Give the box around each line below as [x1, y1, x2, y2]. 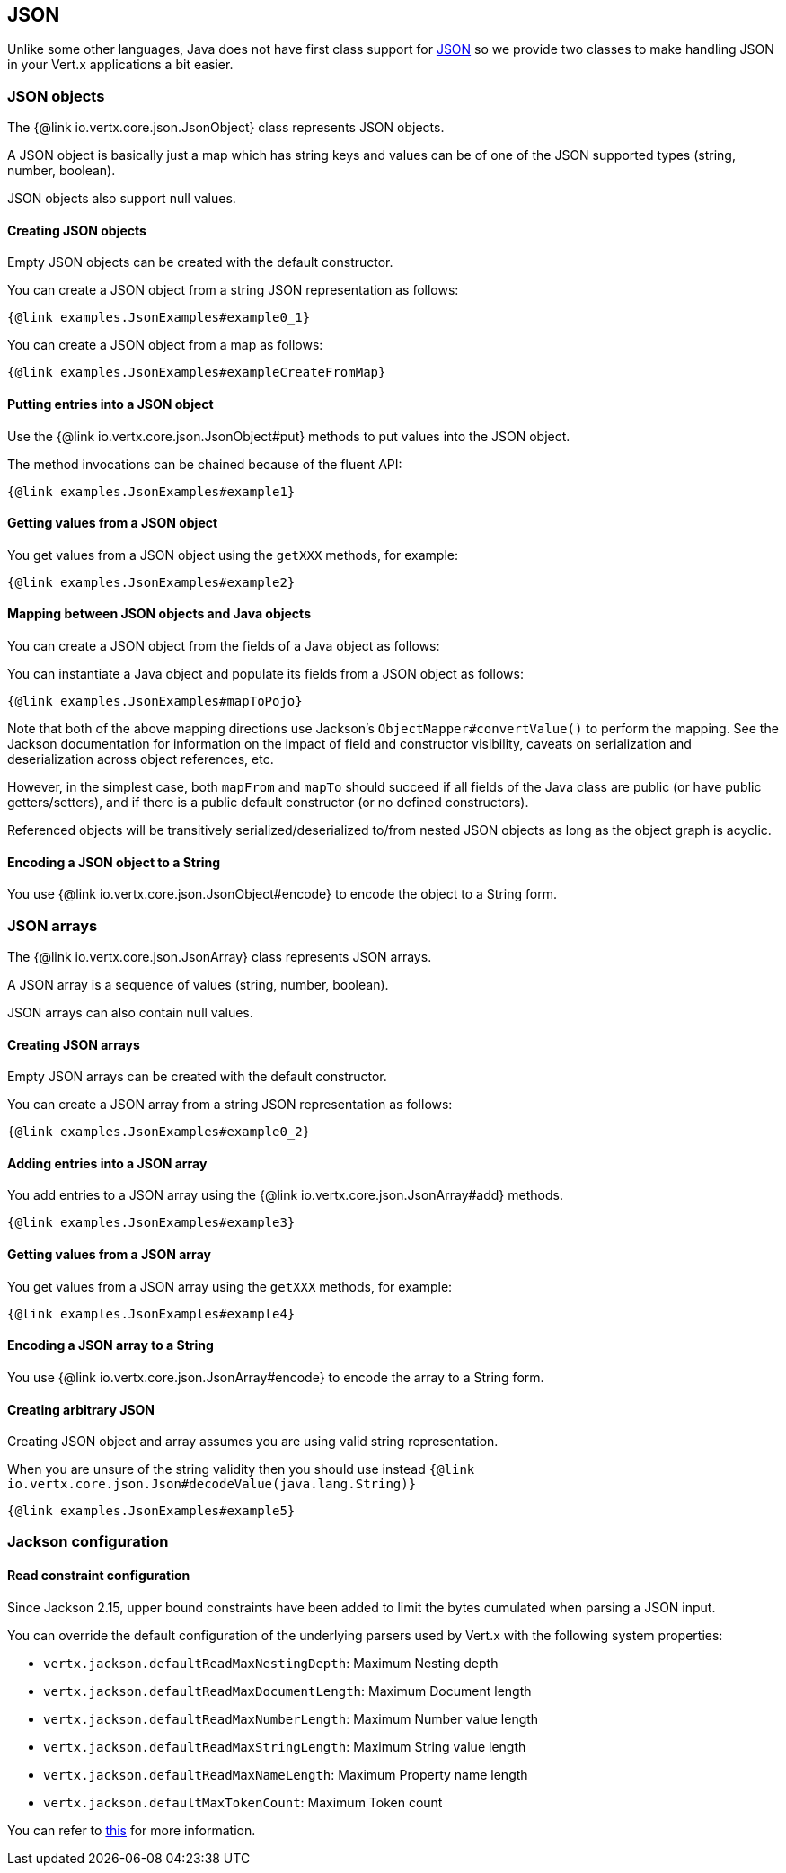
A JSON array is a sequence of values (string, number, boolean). [7, 977, 389, 993]
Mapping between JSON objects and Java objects [7, 606, 311, 622]
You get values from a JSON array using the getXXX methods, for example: [7, 1278, 453, 1294]
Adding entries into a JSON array [7, 1155, 208, 1171]
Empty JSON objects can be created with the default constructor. [7, 254, 393, 271]
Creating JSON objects [7, 222, 146, 238]
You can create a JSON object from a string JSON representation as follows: [7, 282, 459, 298]
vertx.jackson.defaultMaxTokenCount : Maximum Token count [43, 1794, 443, 1810]
